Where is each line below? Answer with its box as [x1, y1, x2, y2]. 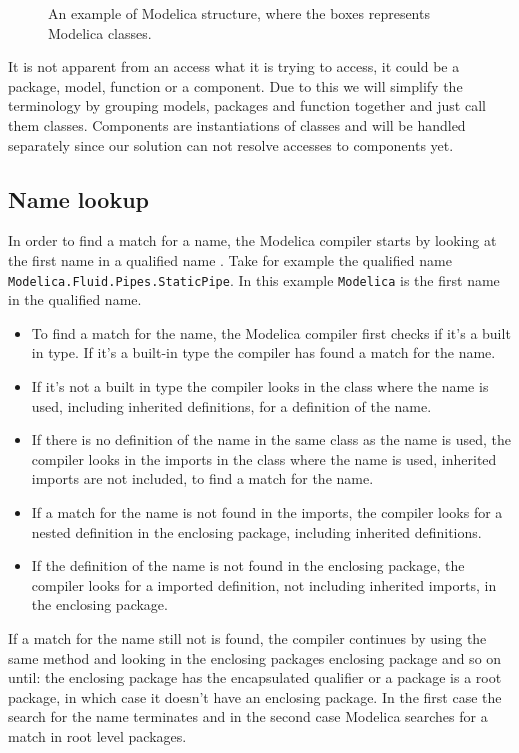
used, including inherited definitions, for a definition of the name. [31, 395, 432, 416]
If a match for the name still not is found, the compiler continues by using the [8, 627, 487, 648]
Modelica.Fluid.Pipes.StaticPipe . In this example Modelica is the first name [8, 269, 500, 290]
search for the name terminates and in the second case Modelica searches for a [8, 706, 488, 727]
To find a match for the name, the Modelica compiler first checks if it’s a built [31, 322, 511, 343]
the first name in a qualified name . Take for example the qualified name [8, 249, 452, 270]
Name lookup [8, 183, 149, 214]
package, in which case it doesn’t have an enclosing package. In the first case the [8, 686, 502, 707]
